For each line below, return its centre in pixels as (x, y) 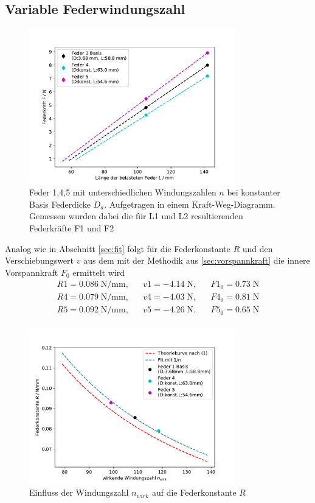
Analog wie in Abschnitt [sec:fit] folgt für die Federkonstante (118, 248)
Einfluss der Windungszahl (79, 492)
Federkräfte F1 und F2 (72, 227)
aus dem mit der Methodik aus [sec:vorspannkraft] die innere (197, 260)
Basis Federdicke (60, 204)
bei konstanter (254, 192)
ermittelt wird (99, 272)
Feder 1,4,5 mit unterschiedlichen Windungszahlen (123, 192)
